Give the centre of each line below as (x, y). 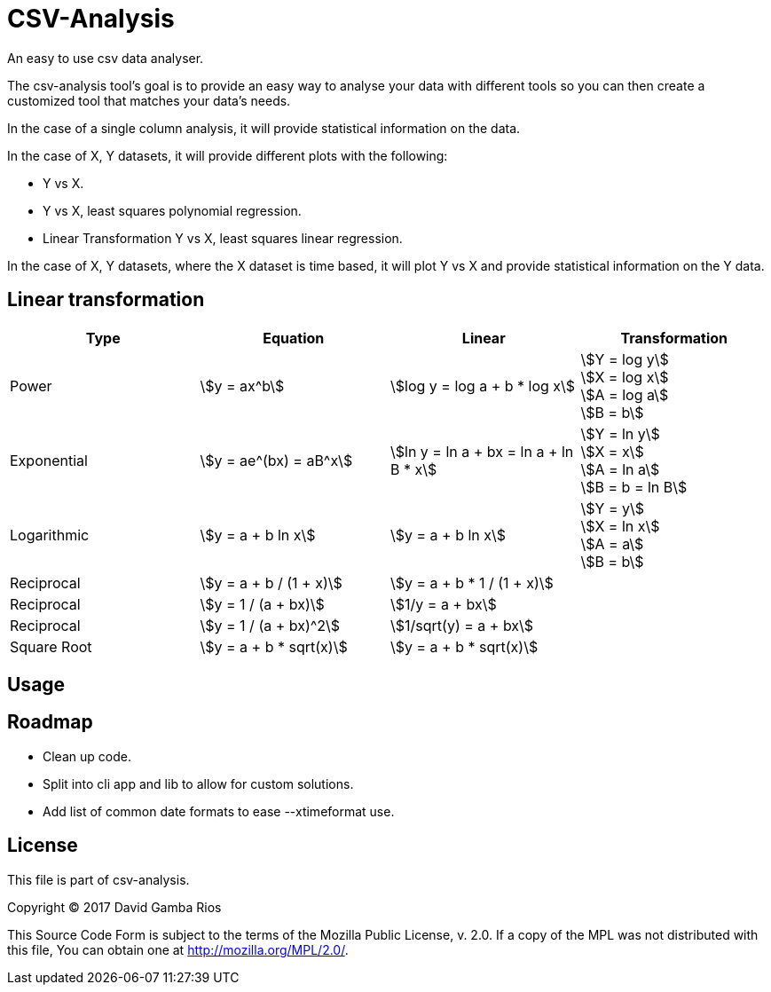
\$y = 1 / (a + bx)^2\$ (270, 625)
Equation (294, 338)
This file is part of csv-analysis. (98, 879)
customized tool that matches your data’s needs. (149, 100)
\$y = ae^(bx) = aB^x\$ (276, 460)
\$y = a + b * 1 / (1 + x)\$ (472, 583)
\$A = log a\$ (625, 394)
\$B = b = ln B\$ (634, 487)
